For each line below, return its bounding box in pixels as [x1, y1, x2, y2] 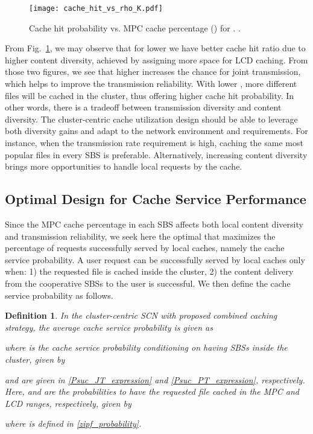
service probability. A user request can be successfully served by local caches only [5, 253, 305, 266]
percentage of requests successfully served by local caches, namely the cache [5, 241, 285, 254]
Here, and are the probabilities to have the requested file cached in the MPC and [5, 385, 299, 398]
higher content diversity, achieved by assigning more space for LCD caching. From [5, 53, 308, 66]
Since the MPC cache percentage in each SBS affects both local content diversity [5, 217, 303, 230]
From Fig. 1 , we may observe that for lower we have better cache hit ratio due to [5, 42, 306, 54]
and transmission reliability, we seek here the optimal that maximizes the [5, 229, 276, 242]
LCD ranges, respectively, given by [5, 397, 131, 409]
